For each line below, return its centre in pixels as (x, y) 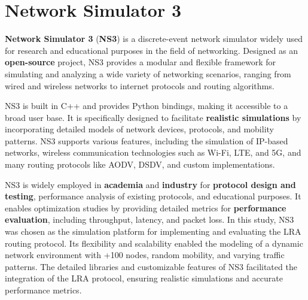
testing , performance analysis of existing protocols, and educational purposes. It (153, 196)
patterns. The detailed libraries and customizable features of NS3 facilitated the (151, 266)
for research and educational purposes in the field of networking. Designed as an (152, 50)
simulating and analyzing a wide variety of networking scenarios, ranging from (148, 73)
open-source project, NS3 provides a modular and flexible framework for (141, 62)
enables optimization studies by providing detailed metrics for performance (146, 207)
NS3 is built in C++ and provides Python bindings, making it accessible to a (147, 106)
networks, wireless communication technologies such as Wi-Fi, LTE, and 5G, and (153, 152)
